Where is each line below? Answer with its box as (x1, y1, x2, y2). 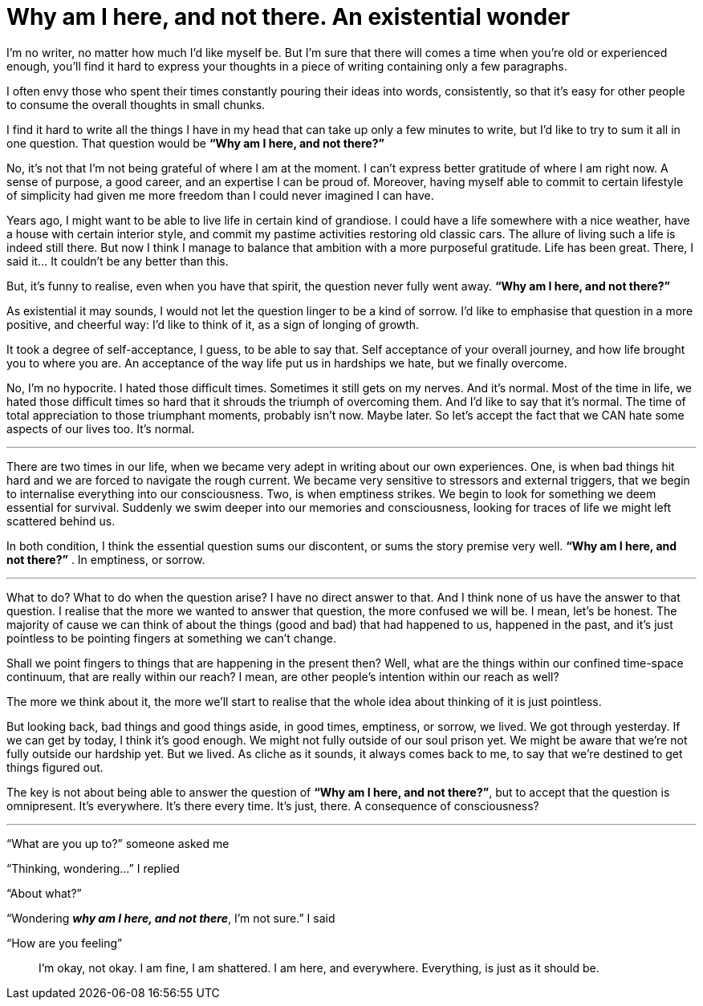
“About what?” (6, 886, 82, 900)
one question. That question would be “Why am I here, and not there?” (6, 136, 384, 150)
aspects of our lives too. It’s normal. (6, 421, 195, 436)
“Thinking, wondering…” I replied (6, 861, 180, 875)
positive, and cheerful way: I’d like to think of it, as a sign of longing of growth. (6, 317, 420, 331)
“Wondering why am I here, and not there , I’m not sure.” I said (6, 911, 335, 925)
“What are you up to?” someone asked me (6, 836, 230, 850)
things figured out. (6, 760, 104, 774)
